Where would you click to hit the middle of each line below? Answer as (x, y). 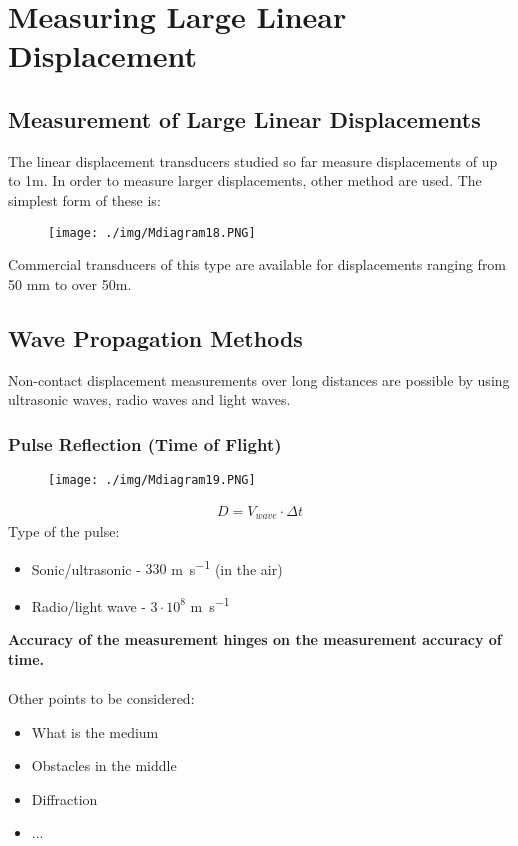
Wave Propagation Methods (155, 337)
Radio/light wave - (88, 605)
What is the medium (95, 731)
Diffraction (64, 798)
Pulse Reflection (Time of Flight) (145, 443)
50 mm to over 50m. (70, 283)
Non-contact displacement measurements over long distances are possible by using (259, 379)
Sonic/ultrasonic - (86, 568)
